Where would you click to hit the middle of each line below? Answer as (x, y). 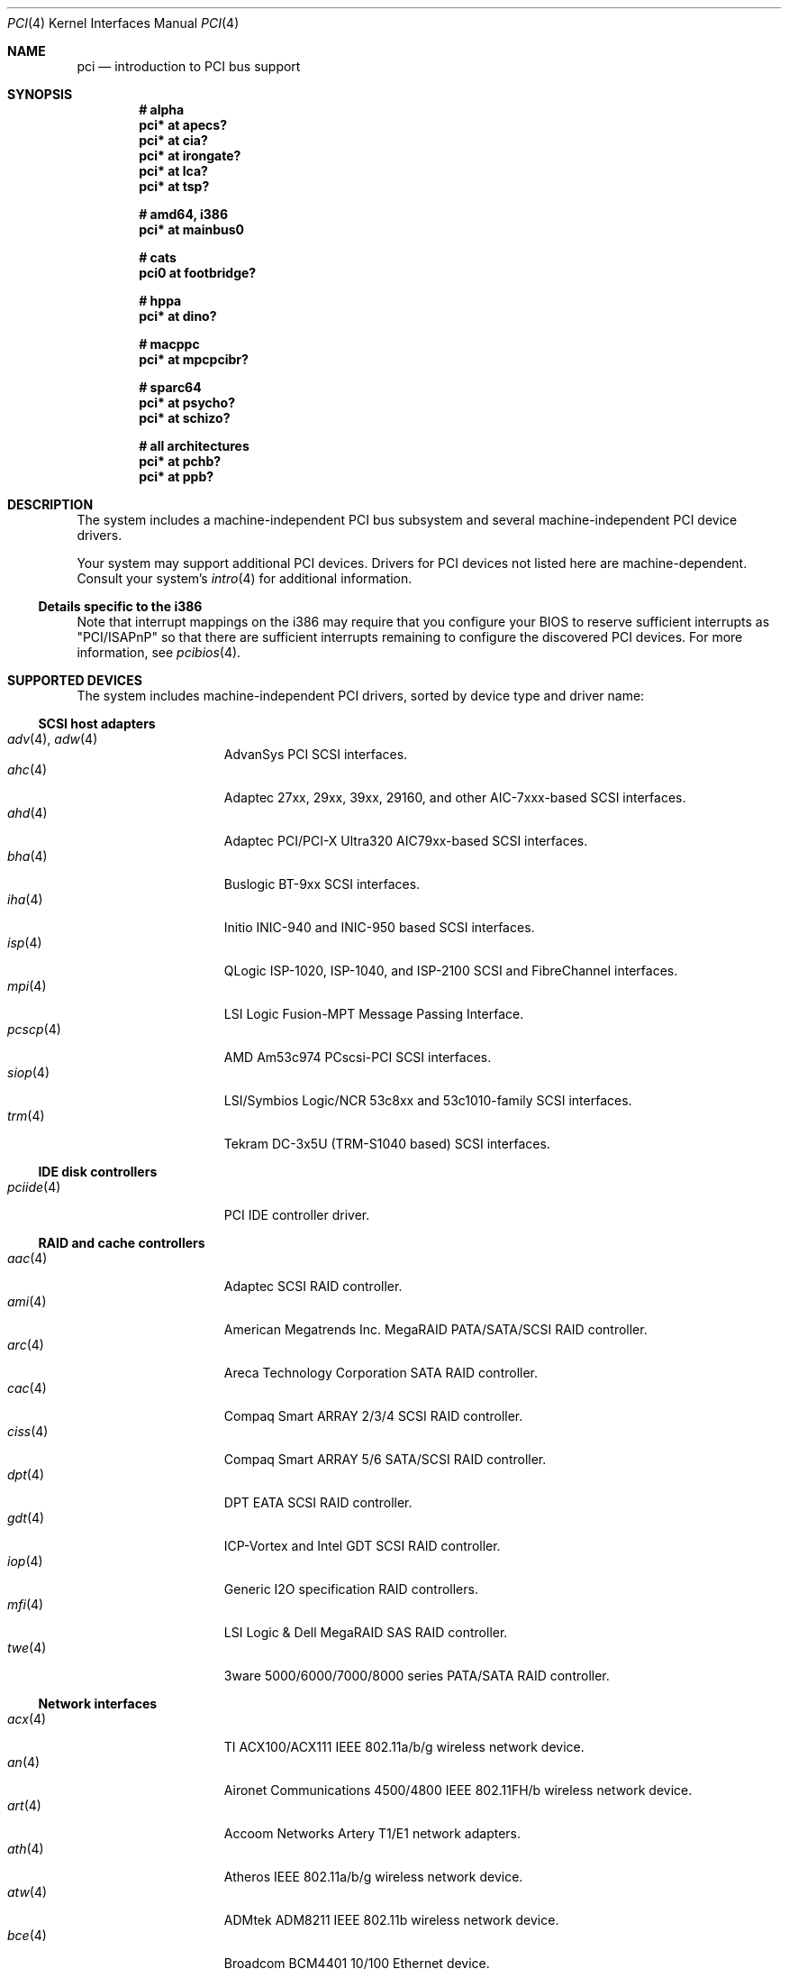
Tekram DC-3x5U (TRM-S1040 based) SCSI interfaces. (387, 1144)
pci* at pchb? (180, 461)
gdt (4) (26, 1518)
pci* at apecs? (183, 125)
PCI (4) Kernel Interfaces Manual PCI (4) (123, 23)
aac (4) (27, 1258)
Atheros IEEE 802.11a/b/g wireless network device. (373, 1877)
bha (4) (27, 856)
